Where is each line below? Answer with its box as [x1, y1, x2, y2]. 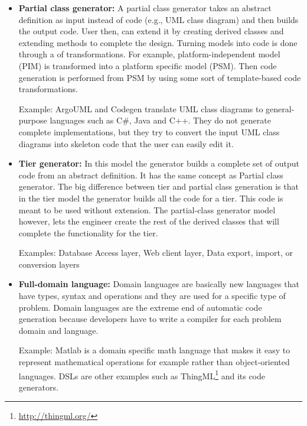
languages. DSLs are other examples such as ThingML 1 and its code [18, 368, 266, 382]
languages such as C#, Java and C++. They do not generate [50, 114, 271, 126]
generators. [18, 381, 58, 393]
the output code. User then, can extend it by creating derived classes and [18, 25, 284, 37]
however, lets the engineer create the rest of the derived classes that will [18, 215, 279, 227]
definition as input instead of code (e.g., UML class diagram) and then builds [18, 13, 299, 25]
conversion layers [18, 258, 80, 270]
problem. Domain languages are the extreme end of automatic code [18, 301, 262, 313]
